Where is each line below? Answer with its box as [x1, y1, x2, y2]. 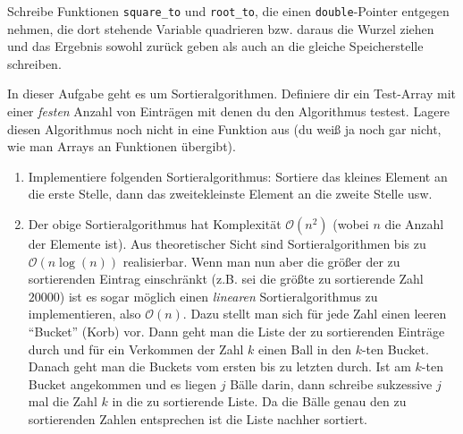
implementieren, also [28, 304, 141, 323]
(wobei [333, 215, 369, 233]
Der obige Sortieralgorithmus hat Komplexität [28, 215, 282, 233]
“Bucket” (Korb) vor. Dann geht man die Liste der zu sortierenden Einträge [28, 321, 445, 340]
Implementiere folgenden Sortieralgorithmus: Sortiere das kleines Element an [28, 166, 448, 185]
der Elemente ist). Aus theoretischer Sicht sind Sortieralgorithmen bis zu [28, 234, 426, 252]
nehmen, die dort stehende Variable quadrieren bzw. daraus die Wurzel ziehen [7, 19, 434, 38]
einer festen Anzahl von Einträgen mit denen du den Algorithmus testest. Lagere [7, 102, 450, 121]
